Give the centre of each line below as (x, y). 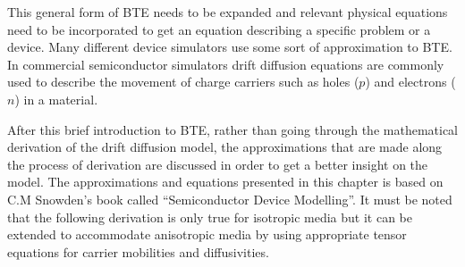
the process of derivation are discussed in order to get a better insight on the (218, 164)
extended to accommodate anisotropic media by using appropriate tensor (207, 234)
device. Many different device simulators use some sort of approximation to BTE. (230, 47)
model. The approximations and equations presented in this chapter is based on (225, 182)
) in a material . (56, 99)
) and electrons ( (410, 82)
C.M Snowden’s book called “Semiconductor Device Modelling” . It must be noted (230, 199)
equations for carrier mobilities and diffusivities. (138, 251)
